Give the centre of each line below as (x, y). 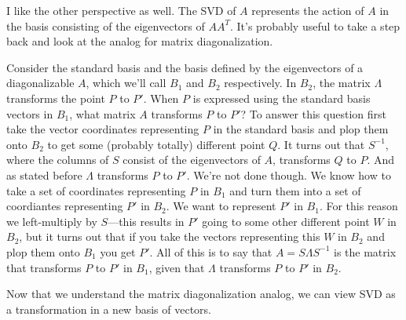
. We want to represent (221, 206)
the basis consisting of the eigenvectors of (106, 25)
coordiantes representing (65, 206)
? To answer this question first (313, 113)
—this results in (146, 221)
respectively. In (260, 83)
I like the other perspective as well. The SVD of (121, 10)
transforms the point (56, 98)
